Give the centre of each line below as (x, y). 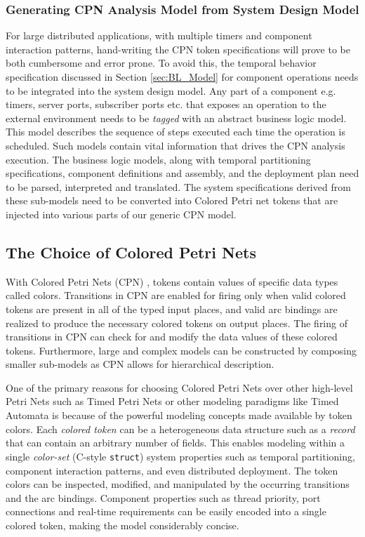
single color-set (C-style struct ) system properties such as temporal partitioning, (180, 456)
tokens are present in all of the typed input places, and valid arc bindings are (172, 309)
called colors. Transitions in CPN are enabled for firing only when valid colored (176, 295)
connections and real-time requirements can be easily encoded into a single (166, 511)
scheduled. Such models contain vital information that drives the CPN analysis (175, 145)
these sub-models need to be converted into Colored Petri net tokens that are (172, 200)
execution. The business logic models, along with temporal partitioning (158, 159)
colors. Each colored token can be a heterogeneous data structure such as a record (180, 429)
